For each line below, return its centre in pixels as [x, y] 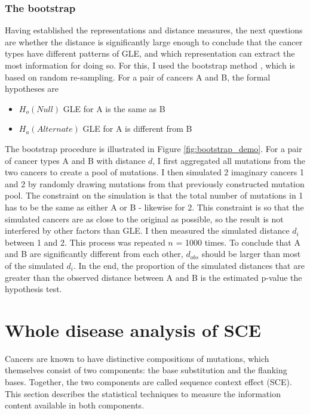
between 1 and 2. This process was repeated [85, 242]
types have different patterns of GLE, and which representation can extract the [150, 53]
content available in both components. [75, 405]
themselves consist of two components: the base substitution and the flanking [146, 370]
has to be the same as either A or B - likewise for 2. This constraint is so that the [154, 207]
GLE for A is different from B [137, 128]
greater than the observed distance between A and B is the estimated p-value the [154, 277]
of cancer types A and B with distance [75, 160]
